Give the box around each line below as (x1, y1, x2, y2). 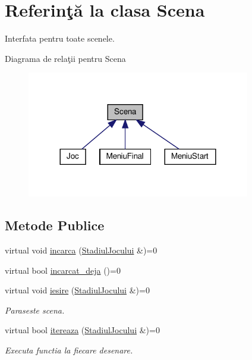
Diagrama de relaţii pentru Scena (5, 52, 126, 64)
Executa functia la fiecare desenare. (5, 344, 133, 356)
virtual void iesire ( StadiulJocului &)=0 (5, 284, 150, 296)
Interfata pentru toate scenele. (5, 32, 115, 45)
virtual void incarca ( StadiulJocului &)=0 (5, 244, 157, 256)
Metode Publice (5, 216, 105, 234)
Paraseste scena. (5, 303, 65, 316)
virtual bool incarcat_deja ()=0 (5, 264, 121, 276)
